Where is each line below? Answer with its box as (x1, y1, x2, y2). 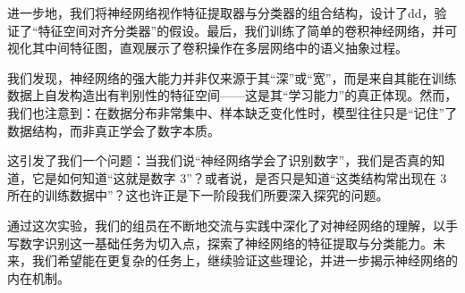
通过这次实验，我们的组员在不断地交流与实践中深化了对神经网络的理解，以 (7, 215, 445, 234)
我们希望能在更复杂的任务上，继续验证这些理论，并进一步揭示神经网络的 (31, 251, 458, 270)
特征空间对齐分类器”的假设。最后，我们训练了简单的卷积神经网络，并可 (38, 21, 458, 39)
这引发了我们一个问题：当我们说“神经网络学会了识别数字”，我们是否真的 (7, 151, 433, 170)
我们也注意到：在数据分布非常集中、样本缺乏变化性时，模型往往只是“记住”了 (7, 103, 458, 121)
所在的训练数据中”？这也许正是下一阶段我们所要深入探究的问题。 (7, 186, 389, 205)
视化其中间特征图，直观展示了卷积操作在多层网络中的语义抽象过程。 (7, 38, 408, 57)
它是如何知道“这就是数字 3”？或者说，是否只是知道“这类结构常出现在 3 (31, 168, 447, 187)
